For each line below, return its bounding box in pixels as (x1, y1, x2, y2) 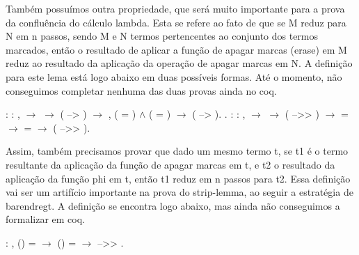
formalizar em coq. (6, 212, 86, 226)
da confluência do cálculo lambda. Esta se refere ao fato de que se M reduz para (6, 15, 346, 29)
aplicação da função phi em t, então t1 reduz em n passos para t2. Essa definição (6, 171, 351, 185)
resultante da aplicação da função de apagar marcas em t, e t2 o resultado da (6, 157, 335, 171)
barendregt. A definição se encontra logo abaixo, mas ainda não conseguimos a (6, 198, 340, 212)
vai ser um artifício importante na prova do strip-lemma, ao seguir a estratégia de (6, 185, 353, 199)
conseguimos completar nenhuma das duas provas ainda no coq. (6, 83, 277, 98)
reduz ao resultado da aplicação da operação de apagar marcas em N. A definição (6, 56, 353, 70)
